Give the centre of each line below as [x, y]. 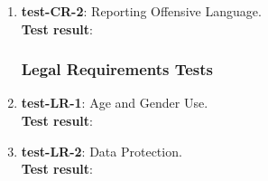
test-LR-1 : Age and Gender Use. [115, 103]
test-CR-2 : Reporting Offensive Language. [141, 11]
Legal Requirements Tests [117, 69]
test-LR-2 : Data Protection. [102, 151]
